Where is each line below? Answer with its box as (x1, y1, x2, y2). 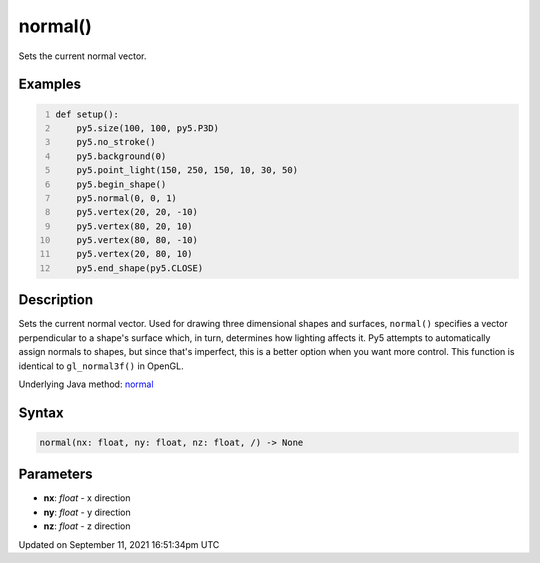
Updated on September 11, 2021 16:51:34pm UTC (18, 538, 220, 550)
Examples (18, 76, 82, 93)
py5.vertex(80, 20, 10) (76, 220, 194, 232)
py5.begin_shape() (76, 178, 167, 190)
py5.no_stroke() (76, 136, 157, 148)
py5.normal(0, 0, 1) (76, 192, 177, 204)
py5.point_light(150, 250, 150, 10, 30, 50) (76, 165, 299, 176)
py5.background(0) (76, 150, 167, 162)
